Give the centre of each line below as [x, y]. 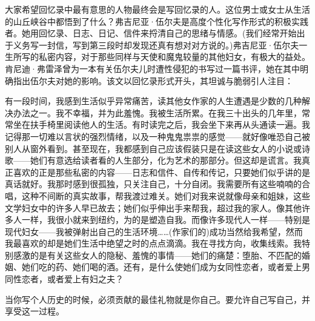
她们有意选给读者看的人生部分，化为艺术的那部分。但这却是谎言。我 [166, 160]
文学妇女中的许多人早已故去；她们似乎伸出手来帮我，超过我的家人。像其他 [153, 207]
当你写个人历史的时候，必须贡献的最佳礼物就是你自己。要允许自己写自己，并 [157, 299]
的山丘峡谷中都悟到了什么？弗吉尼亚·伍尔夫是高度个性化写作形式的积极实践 [157, 21]
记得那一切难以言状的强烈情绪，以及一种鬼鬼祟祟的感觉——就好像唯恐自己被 [157, 136]
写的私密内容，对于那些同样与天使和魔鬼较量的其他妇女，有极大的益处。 [166, 57]
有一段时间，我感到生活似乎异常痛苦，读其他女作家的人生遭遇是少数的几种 [153, 101]
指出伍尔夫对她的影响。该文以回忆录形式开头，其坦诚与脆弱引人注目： [153, 80]
